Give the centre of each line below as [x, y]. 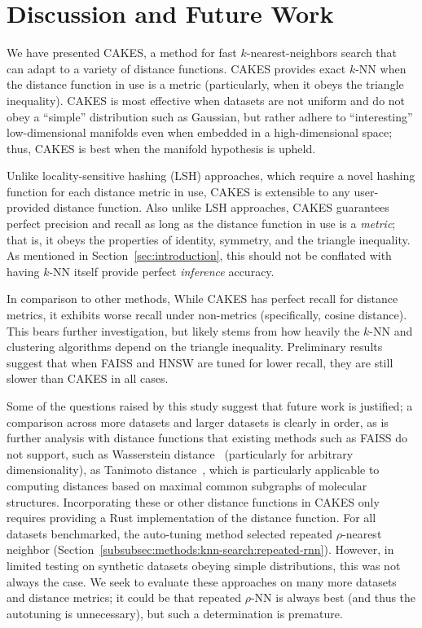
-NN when [381, 68]
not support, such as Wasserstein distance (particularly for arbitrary [180, 453]
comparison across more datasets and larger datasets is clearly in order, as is [198, 422]
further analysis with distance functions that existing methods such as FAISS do [207, 438]
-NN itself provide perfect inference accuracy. [162, 271]
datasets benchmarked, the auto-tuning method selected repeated [170, 533]
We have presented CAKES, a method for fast [122, 53]
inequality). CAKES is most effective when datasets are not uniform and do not [206, 100]
